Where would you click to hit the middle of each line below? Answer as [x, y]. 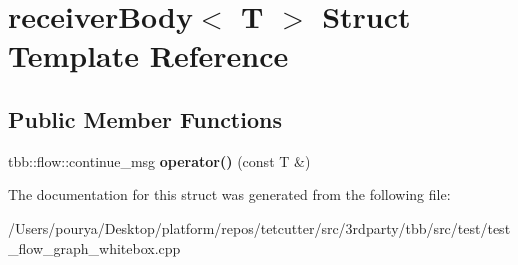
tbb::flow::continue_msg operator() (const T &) [159, 160]
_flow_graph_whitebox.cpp [94, 247]
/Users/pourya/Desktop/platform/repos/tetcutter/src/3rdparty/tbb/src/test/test [259, 227]
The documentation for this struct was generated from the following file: [229, 194]
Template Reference [148, 55]
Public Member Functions [145, 118]
